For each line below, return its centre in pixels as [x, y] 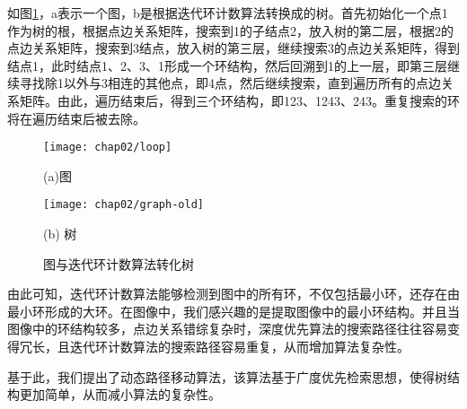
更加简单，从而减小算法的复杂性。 [120, 394]
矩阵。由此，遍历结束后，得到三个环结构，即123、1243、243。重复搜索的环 [239, 100]
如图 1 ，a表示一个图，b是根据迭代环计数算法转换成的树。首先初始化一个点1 [228, 13]
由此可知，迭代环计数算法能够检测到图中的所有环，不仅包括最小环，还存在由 [233, 294]
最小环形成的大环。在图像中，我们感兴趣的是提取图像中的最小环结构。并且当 [233, 311]
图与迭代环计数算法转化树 [119, 263]
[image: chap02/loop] [108, 148]
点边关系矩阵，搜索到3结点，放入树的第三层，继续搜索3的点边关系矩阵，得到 [233, 48]
